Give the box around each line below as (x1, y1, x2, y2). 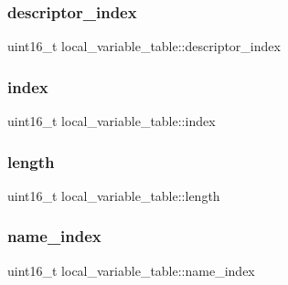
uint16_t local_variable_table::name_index (7, 260, 255, 280)
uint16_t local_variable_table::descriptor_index (7, 37, 281, 56)
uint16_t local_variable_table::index (7, 111, 216, 131)
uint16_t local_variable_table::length (7, 185, 220, 205)
